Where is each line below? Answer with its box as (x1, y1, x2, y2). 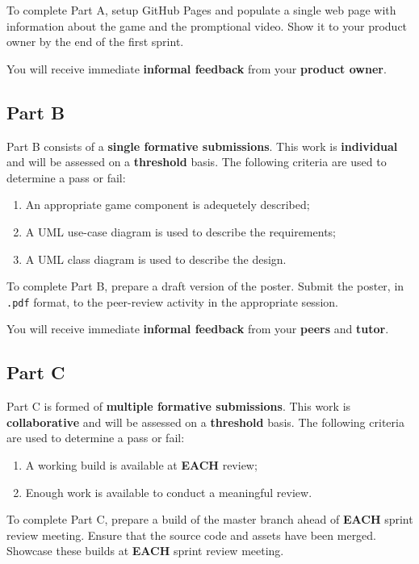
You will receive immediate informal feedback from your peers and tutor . (6, 320, 389, 337)
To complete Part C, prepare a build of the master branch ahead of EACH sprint (6, 511, 413, 528)
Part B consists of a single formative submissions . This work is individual (6, 137, 398, 154)
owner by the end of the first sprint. (6, 33, 184, 50)
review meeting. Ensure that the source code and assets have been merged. (6, 526, 377, 543)
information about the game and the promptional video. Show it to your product (6, 17, 408, 34)
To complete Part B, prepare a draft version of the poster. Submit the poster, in (6, 278, 404, 295)
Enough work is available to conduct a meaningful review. (25, 483, 312, 500)
